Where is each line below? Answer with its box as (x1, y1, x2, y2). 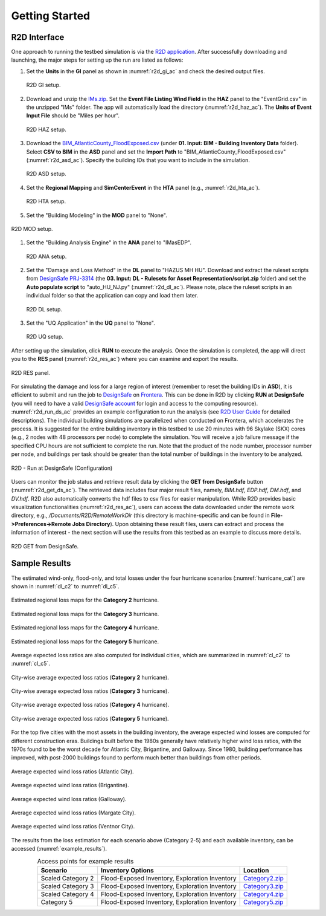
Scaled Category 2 (40, 874, 94, 882)
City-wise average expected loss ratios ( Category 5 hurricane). (11, 715, 169, 722)
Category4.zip (243, 889, 284, 898)
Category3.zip (243, 882, 284, 890)
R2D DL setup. (26, 305, 63, 313)
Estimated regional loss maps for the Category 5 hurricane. (11, 638, 159, 645)
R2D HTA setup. (26, 198, 66, 205)
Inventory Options (100, 866, 154, 874)
